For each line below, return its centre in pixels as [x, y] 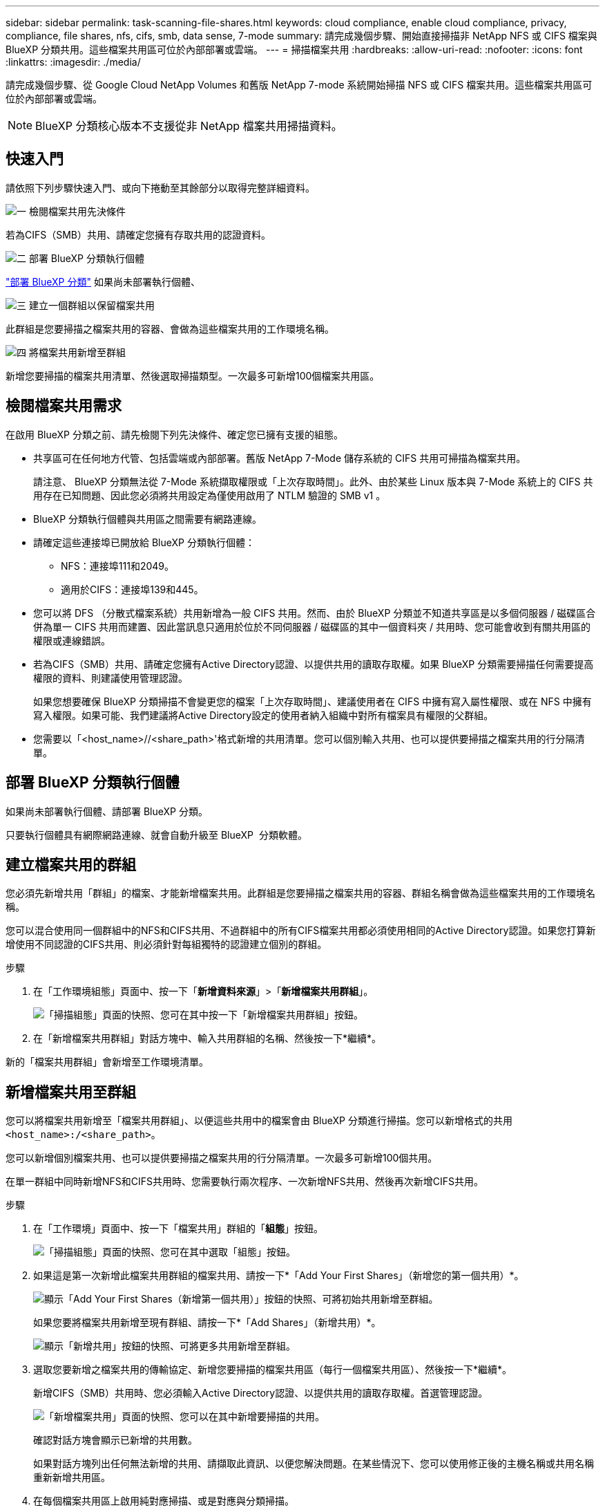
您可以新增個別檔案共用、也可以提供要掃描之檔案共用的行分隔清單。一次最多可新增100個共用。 [222, 1158]
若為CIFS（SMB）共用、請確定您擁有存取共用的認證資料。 [138, 234]
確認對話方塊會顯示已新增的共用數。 [115, 1440]
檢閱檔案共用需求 [64, 406]
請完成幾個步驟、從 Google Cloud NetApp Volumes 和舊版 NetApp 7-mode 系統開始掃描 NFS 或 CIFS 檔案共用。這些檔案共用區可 [299, 85]
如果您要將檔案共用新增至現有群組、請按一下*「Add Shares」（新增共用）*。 [207, 1323]
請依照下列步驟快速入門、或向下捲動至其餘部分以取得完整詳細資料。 [160, 187]
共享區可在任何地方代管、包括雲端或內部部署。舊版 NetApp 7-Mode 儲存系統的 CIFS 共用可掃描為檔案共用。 [280, 458]
